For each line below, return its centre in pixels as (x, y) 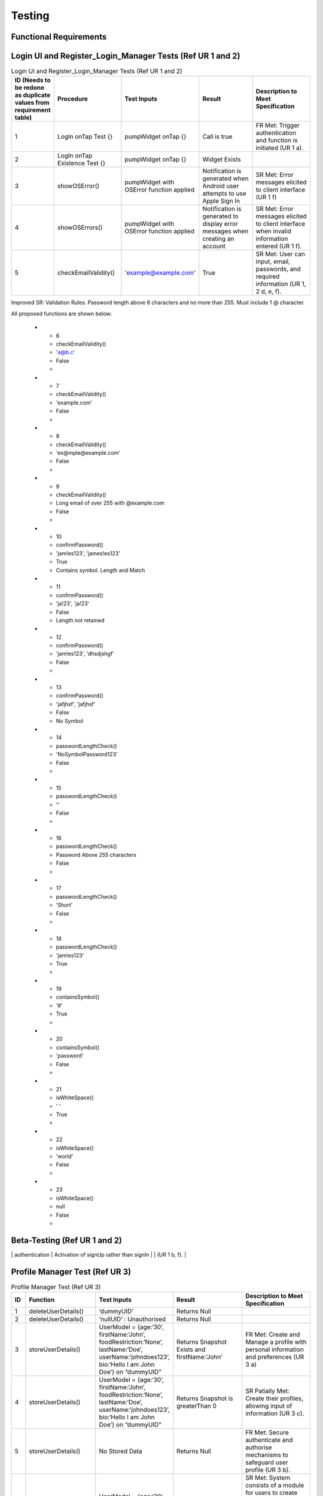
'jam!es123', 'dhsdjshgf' (85, 654)
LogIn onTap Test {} (85, 136)
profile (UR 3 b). (268, 1470)
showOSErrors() (80, 227)
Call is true (217, 136)
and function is (277, 141)
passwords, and (278, 269)
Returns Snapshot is (205, 1398)
